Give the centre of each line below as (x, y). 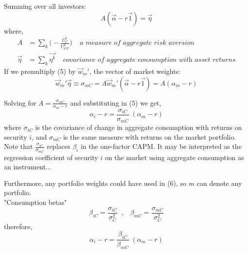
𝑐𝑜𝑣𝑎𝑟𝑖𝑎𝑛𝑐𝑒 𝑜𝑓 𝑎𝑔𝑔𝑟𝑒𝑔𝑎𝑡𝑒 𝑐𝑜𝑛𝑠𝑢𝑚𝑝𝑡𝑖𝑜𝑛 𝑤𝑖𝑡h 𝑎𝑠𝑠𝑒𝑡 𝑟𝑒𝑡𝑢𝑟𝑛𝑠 (149, 60)
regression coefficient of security (51, 157)
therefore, (18, 226)
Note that (18, 146)
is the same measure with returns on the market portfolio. (150, 136)
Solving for (20, 102)
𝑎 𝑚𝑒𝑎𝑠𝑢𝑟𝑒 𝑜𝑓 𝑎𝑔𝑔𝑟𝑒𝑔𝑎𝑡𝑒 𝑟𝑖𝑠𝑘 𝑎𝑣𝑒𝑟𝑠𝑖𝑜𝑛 (137, 43)
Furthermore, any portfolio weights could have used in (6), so (95, 183)
